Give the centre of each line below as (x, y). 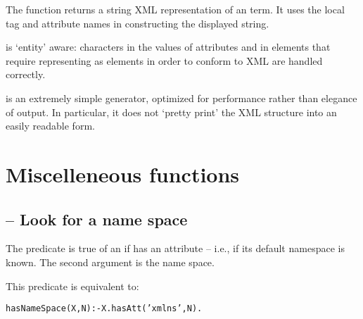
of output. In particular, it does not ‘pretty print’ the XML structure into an (171, 112)
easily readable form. (50, 126)
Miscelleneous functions (123, 174)
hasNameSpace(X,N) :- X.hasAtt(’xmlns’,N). (104, 309)
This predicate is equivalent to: (72, 286)
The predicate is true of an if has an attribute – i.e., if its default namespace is (175, 248)
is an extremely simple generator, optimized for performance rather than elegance (181, 98)
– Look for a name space (97, 219)
